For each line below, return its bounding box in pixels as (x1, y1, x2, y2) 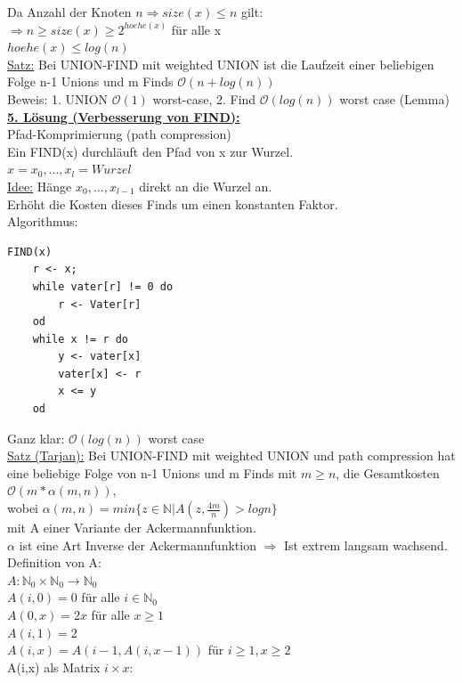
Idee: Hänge (7, 176, 72, 195)
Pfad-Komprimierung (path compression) (7, 125, 231, 143)
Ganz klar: (7, 428, 65, 447)
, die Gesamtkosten (336, 463, 440, 482)
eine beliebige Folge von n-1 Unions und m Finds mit (7, 463, 297, 482)
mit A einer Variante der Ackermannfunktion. (7, 518, 256, 537)
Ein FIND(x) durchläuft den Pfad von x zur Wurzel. (7, 142, 294, 160)
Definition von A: (7, 553, 101, 572)
